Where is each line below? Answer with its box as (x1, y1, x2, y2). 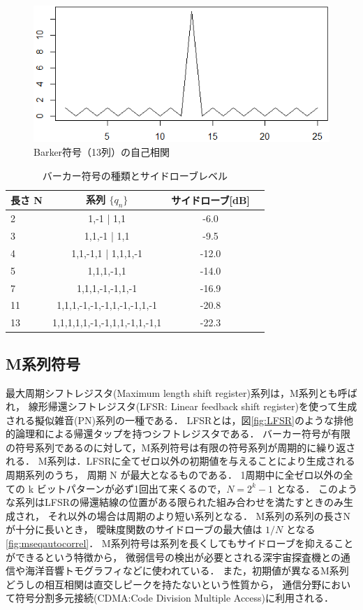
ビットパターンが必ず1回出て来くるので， (36, 481, 227, 495)
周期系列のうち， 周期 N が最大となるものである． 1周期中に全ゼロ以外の (6, 467, 343, 482)
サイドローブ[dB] (171, 192, 250, 207)
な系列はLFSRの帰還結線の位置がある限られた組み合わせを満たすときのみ (6, 495, 343, 509)
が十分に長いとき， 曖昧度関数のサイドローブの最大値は (6, 522, 262, 537)
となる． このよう (276, 481, 358, 495)
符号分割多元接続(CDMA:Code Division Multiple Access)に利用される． (15, 590, 334, 605)
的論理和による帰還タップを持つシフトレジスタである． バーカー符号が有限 (6, 426, 351, 441)
